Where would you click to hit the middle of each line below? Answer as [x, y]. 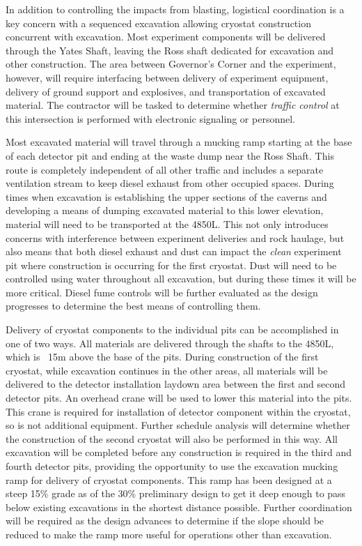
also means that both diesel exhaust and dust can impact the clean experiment [174, 251]
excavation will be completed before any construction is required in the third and [179, 452]
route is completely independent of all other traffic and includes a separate [165, 169]
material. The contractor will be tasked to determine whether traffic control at [173, 105]
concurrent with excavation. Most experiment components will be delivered [166, 37]
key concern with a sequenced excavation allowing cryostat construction [158, 23]
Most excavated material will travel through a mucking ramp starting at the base [179, 142]
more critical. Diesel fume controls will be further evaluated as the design [162, 292]
